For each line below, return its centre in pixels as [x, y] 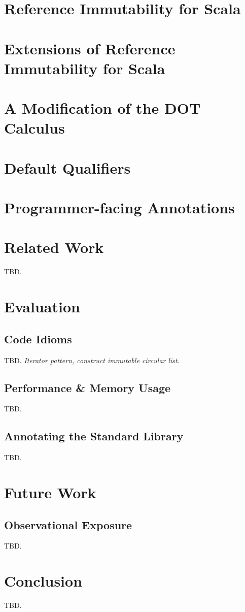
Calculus [34, 128]
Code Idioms [38, 339]
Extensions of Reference [90, 48]
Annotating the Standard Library [94, 436]
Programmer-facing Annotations [119, 207]
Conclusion [43, 581]
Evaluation [42, 307]
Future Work [50, 492]
